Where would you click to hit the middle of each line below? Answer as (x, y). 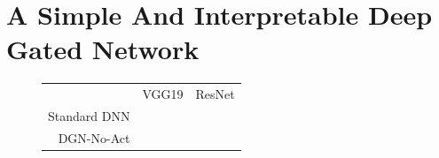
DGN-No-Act (94, 137)
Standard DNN (89, 115)
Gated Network (103, 49)
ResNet (215, 94)
